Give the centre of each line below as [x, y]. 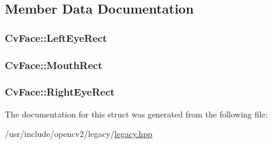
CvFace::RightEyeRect [60, 92]
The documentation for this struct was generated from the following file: [136, 114]
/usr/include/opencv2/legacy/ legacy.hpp [79, 134]
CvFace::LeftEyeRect [56, 37]
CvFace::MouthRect [54, 65]
